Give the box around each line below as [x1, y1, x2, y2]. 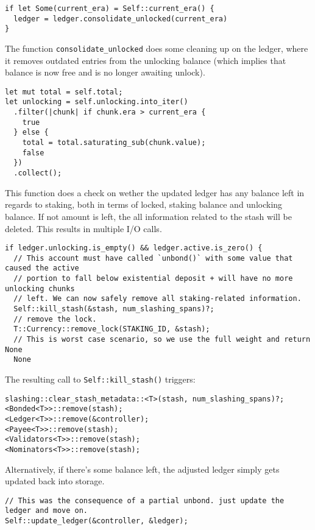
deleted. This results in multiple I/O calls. [5, 222, 162, 235]
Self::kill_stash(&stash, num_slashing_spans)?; [13, 305, 214, 314]
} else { [13, 128, 49, 137]
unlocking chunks [5, 284, 75, 293]
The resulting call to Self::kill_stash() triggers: [5, 372, 196, 385]
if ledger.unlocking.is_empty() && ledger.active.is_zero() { [5, 244, 263, 253]
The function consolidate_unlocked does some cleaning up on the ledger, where [5, 41, 308, 54]
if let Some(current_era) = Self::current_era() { [5, 4, 214, 13]
